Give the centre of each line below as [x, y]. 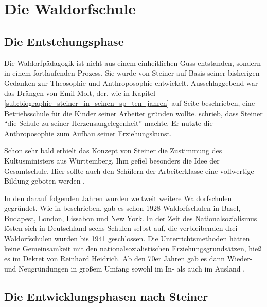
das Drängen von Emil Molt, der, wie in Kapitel [80, 93]
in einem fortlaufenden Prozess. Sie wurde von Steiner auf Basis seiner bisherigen [132, 73]
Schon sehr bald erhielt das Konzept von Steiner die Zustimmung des [113, 150]
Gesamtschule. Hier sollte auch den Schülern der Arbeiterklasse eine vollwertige [129, 170]
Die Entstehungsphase [64, 41]
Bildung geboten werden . [44, 181]
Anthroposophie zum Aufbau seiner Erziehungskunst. [88, 133]
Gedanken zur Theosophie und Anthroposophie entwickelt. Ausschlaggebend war [131, 83]
